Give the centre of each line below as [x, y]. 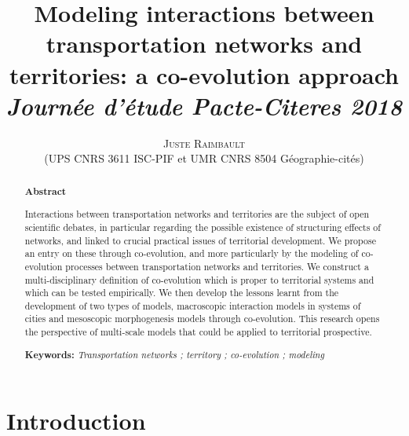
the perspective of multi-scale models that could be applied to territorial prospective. [198, 332]
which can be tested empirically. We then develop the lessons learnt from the [182, 293]
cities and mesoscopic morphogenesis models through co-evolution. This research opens [202, 319]
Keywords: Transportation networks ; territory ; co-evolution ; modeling [174, 354]
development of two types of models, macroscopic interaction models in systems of [193, 305]
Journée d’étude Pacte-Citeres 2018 [204, 105]
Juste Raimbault [204, 143]
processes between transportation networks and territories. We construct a [217, 266]
